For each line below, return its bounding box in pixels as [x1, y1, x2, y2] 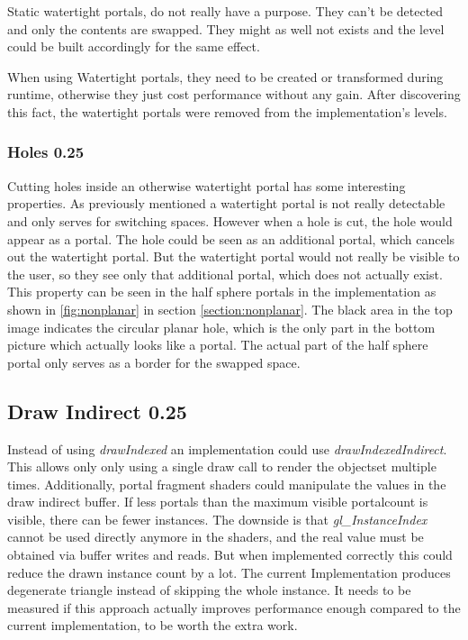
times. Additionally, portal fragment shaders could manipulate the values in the [7, 474, 446, 493]
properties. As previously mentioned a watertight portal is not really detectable [7, 194, 445, 213]
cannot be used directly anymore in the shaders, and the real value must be [7, 527, 424, 546]
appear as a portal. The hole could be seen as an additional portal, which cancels [7, 229, 455, 248]
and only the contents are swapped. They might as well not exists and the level [7, 19, 445, 38]
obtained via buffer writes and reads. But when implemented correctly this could [7, 545, 453, 564]
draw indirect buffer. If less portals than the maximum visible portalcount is [7, 492, 428, 511]
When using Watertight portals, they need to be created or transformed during [7, 67, 444, 86]
